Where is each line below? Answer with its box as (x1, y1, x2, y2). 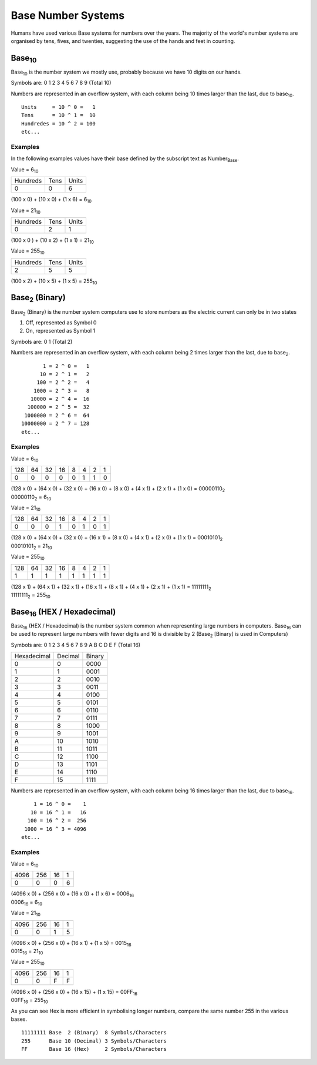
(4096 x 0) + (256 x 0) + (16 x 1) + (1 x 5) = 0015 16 (11, 939, 131, 948)
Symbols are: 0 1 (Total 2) (11, 338, 73, 345)
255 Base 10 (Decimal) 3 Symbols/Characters (21, 1037, 167, 1044)
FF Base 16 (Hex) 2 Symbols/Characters (21, 1046, 167, 1053)
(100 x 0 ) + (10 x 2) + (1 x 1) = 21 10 (11, 236, 94, 245)
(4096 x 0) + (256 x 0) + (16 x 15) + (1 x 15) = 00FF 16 (11, 988, 138, 997)
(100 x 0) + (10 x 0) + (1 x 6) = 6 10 (11, 196, 92, 204)
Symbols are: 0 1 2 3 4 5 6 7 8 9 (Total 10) (11, 79, 112, 87)
